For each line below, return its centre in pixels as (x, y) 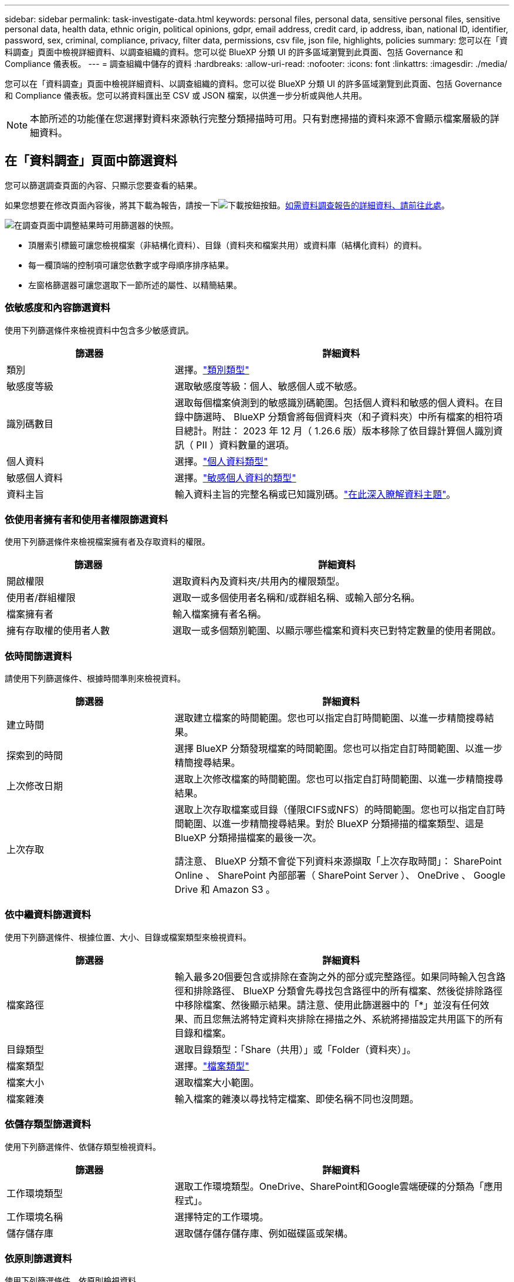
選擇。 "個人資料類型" (221, 461)
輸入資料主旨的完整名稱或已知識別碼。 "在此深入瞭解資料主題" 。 (315, 494)
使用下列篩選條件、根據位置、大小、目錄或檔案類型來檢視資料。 (128, 937)
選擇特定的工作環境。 (222, 1217)
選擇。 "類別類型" (212, 370)
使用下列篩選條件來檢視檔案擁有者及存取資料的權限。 (107, 542)
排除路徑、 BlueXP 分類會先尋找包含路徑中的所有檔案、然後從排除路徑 (348, 991)
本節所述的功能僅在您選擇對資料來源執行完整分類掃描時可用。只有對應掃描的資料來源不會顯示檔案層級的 (260, 119)
